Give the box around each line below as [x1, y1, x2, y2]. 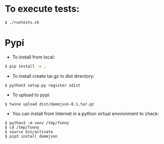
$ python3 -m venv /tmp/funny [5, 120, 69, 125]
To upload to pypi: [12, 92, 51, 98]
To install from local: [12, 54, 55, 60]
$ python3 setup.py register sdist [5, 82, 81, 88]
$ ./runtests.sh [5, 20, 39, 25]
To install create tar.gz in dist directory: [12, 73, 95, 79]
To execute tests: [5, 3, 80, 15]
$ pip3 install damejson [5, 133, 58, 139]
